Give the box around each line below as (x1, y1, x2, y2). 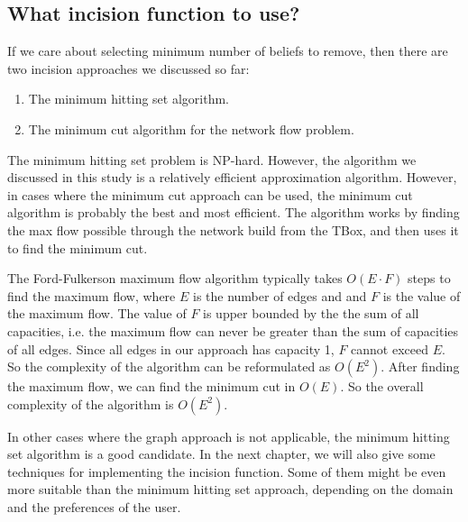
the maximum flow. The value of (7, 304, 187, 323)
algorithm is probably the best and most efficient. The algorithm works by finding (7, 203, 460, 222)
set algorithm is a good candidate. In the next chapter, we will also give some (7, 444, 436, 463)
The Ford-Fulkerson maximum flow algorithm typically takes (7, 269, 343, 288)
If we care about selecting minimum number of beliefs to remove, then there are (7, 41, 448, 60)
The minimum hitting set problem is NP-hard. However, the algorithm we (7, 150, 417, 169)
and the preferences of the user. (7, 498, 181, 517)
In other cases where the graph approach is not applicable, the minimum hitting (7, 426, 450, 445)
